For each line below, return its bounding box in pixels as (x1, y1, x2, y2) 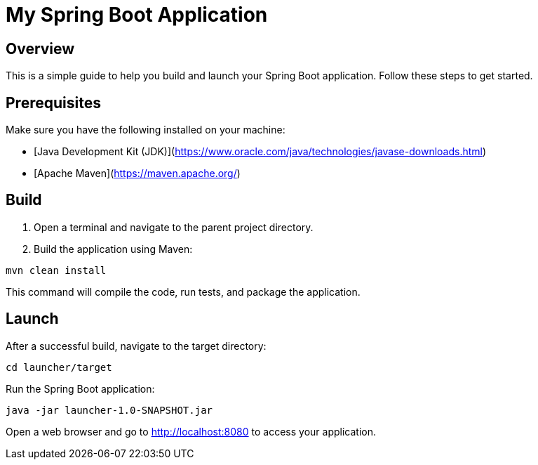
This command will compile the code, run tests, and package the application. (6, 285, 361, 298)
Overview (6, 39, 75, 58)
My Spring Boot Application (6, 3, 268, 27)
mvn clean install (6, 264, 107, 276)
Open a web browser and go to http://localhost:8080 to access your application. (6, 425, 376, 438)
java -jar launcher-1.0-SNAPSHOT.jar (6, 404, 213, 416)
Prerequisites (6, 93, 101, 112)
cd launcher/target (6, 361, 112, 373)
